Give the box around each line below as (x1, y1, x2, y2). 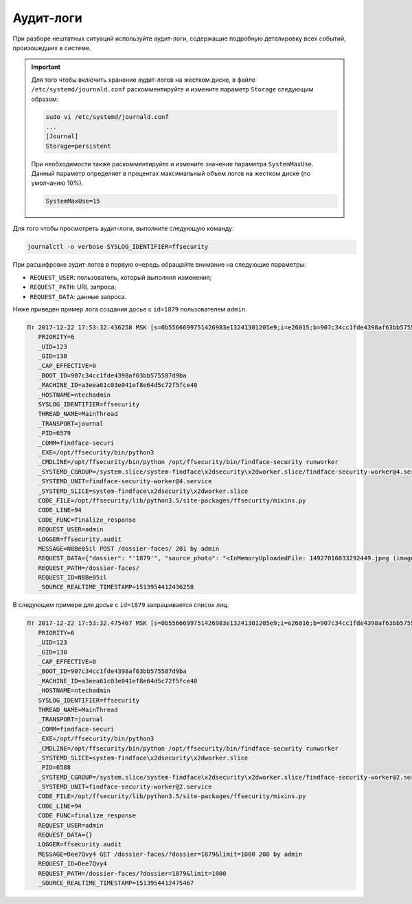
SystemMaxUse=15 (45, 197, 101, 206)
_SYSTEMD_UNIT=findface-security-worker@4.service (38, 478, 212, 485)
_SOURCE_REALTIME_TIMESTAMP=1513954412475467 (38, 879, 194, 887)
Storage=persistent (45, 142, 111, 150)
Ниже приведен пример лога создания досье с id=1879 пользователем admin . (12, 305, 247, 313)
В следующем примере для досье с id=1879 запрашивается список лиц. (12, 601, 229, 609)
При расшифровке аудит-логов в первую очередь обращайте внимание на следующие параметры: (12, 261, 306, 269)
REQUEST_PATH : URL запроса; (30, 283, 117, 291)
